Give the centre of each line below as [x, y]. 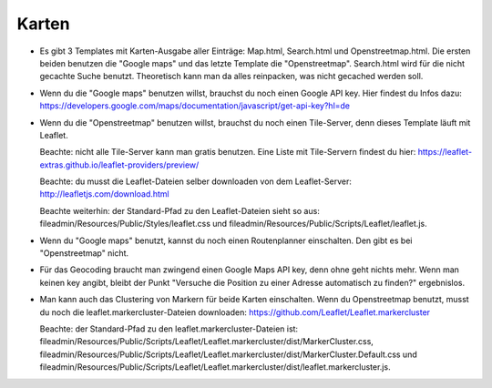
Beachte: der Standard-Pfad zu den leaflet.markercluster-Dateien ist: [169, 329]
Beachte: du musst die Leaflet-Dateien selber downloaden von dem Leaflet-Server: [196, 181]
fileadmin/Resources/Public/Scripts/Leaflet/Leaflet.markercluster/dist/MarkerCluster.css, [206, 342]
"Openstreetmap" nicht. [84, 253]
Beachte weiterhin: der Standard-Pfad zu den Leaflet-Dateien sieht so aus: [180, 210]
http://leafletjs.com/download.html [104, 194]
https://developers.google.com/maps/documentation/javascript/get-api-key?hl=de [195, 106]
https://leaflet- [445, 152]
